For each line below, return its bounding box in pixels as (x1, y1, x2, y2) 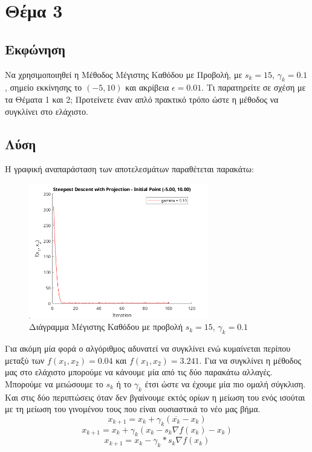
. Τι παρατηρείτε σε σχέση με (201, 81, 306, 94)
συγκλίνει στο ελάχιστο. (5, 105, 88, 117)
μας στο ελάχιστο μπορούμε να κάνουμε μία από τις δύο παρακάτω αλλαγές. (5, 366, 273, 378)
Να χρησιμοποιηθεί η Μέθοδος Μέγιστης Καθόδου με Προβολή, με (5, 68, 242, 80)
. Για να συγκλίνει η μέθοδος (199, 354, 301, 366)
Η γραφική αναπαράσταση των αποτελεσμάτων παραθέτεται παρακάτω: (5, 163, 254, 175)
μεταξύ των (5, 354, 45, 366)
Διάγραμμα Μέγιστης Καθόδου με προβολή (29, 320, 183, 333)
